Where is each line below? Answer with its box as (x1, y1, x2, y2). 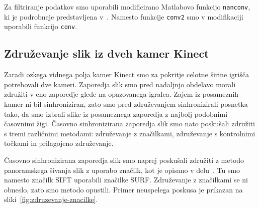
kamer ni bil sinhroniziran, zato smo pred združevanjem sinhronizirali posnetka (4, 98, 248, 109)
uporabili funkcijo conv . (4, 21, 77, 32)
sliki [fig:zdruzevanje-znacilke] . (4, 194, 98, 204)
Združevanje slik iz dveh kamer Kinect (4, 46, 209, 61)
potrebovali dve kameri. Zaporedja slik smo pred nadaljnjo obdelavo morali (4, 79, 236, 89)
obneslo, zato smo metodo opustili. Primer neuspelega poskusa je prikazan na (4, 184, 243, 194)
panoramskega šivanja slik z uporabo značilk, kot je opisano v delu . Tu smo (4, 164, 240, 175)
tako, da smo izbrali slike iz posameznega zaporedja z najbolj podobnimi (4, 108, 228, 119)
